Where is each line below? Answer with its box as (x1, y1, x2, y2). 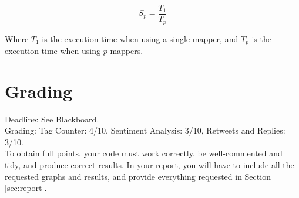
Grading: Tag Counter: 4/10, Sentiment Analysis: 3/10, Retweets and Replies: (5, 124, 285, 136)
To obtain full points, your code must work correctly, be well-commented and (5, 147, 283, 159)
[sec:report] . (5, 182, 47, 194)
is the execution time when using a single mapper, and (42, 32, 238, 45)
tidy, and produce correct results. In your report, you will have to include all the (5, 159, 294, 171)
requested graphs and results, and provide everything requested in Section (5, 170, 271, 182)
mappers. (110, 44, 143, 56)
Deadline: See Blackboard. (5, 112, 99, 125)
